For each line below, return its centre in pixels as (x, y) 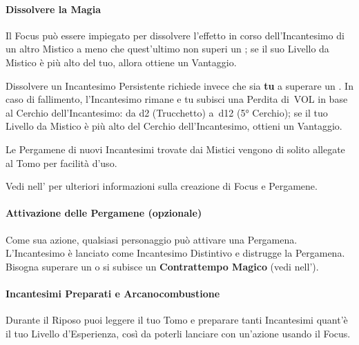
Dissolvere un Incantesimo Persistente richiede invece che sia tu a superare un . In (179, 85)
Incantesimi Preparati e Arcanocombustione (113, 293)
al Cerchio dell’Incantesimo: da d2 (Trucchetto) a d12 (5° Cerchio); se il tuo (167, 112)
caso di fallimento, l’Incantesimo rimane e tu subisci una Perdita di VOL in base (177, 99)
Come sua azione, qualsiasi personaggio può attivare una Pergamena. (152, 239)
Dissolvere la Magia (53, 9)
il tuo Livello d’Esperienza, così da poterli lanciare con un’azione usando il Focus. (178, 333)
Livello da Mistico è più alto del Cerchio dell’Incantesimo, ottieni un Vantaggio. (174, 126)
